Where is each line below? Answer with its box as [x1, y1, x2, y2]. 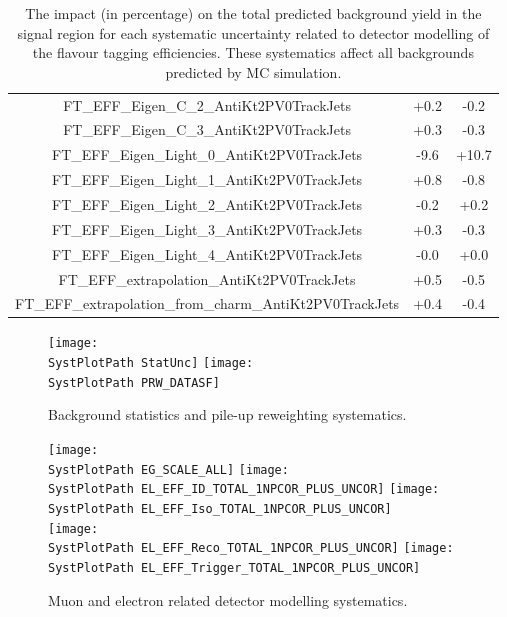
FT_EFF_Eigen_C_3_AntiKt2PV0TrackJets [63, 119, 351, 140]
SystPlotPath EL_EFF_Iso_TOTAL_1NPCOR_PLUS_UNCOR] [48, 502, 392, 516]
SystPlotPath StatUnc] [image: [48, 356, 254, 371]
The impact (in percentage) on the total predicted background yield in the [25, 3, 482, 23]
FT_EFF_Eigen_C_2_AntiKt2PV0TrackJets [63, 94, 351, 115]
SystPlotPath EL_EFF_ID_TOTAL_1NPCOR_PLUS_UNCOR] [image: [48, 482, 440, 497]
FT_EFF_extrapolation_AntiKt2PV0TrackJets [58, 268, 356, 289]
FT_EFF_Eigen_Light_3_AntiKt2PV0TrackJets [52, 218, 363, 239]
